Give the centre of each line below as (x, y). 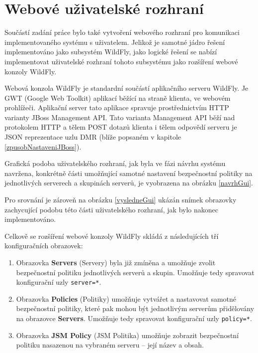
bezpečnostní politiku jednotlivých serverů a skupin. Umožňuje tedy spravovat (135, 272)
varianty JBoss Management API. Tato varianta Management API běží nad (120, 117)
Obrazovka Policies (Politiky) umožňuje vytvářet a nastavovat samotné (126, 298)
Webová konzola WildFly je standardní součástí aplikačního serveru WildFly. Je (127, 88)
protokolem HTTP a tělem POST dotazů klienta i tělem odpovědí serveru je (121, 127)
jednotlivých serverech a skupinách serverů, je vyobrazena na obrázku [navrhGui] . (129, 183)
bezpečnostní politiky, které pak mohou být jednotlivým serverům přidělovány (135, 308)
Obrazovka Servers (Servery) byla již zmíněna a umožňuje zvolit (116, 262)
